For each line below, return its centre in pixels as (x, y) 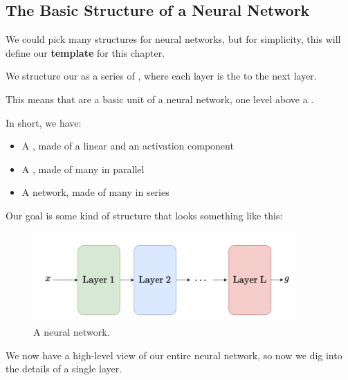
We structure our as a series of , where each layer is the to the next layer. (161, 76)
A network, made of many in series (95, 192)
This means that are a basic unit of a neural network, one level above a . (160, 99)
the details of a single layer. (64, 369)
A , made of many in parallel (83, 169)
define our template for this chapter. (85, 52)
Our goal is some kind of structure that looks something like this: (144, 215)
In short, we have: (44, 122)
